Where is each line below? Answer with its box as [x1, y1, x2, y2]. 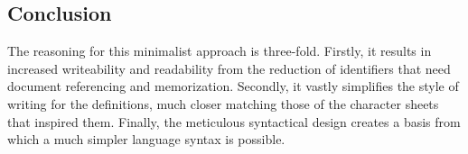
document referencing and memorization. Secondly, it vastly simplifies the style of [7, 77, 459, 95]
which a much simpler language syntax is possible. [7, 130, 285, 149]
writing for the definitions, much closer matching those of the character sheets [7, 94, 439, 113]
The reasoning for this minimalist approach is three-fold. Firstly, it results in [7, 41, 432, 60]
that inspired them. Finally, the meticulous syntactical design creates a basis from [7, 112, 461, 131]
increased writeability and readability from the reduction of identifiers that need [7, 59, 451, 77]
